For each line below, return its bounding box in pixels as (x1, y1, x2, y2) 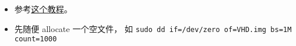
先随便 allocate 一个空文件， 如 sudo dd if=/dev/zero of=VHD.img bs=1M (14, 22, 292, 34)
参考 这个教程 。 (14, 3, 72, 15)
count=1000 (14, 35, 57, 44)
